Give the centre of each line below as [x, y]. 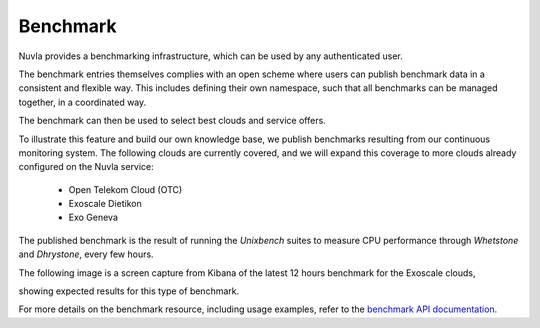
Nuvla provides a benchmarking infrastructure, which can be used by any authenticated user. [211, 56]
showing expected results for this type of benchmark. [129, 291]
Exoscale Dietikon [105, 204]
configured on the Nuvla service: [86, 167]
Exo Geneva [93, 217]
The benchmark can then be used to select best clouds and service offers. [172, 121]
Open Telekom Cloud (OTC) [125, 189]
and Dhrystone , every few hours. [86, 254]
